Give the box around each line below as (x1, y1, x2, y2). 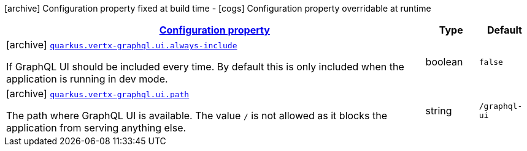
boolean (425, 56, 463, 68)
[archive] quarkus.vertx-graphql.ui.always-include (6, 39, 237, 51)
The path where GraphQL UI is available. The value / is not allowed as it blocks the (6, 109, 387, 122)
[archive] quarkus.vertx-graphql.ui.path (6, 87, 190, 100)
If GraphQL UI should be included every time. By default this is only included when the (6, 61, 404, 73)
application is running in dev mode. (6, 73, 168, 85)
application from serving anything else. (6, 122, 187, 134)
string (425, 105, 452, 117)
